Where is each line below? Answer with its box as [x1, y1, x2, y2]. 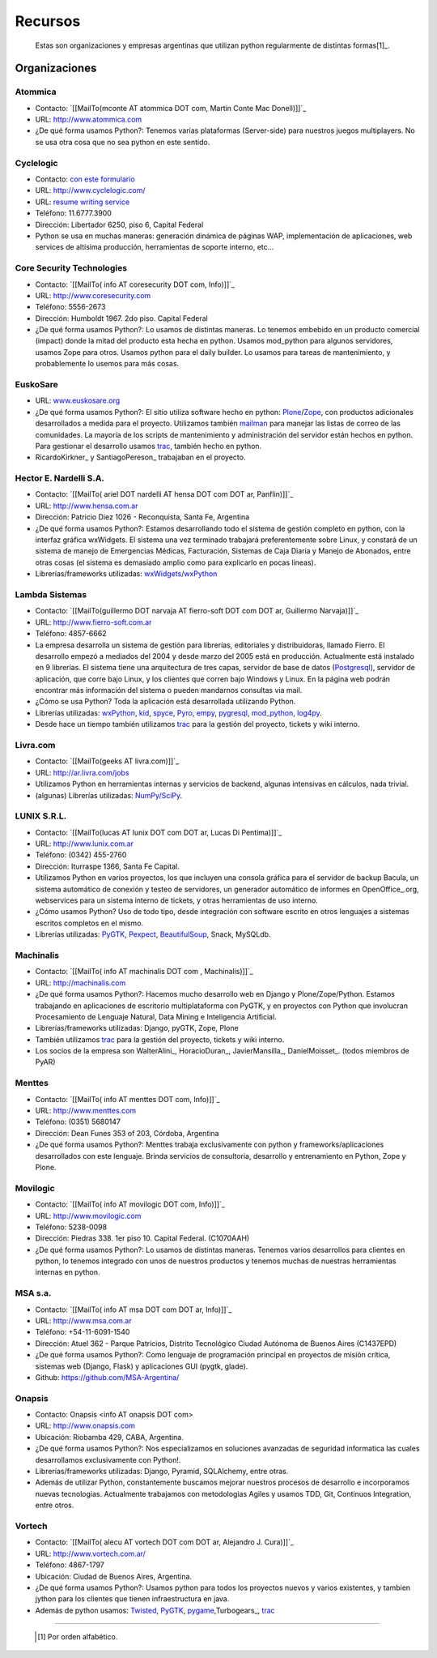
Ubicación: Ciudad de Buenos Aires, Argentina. [35, 1571, 193, 1581]
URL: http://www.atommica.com [35, 114, 142, 125]
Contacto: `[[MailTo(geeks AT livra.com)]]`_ [35, 756, 180, 766]
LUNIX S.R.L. [15, 810, 67, 822]
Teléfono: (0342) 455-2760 [35, 850, 127, 860]
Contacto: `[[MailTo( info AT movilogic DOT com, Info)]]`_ [35, 1199, 226, 1209]
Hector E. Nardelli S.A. [15, 472, 105, 484]
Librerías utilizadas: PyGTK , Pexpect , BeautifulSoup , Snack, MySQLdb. [35, 929, 271, 939]
